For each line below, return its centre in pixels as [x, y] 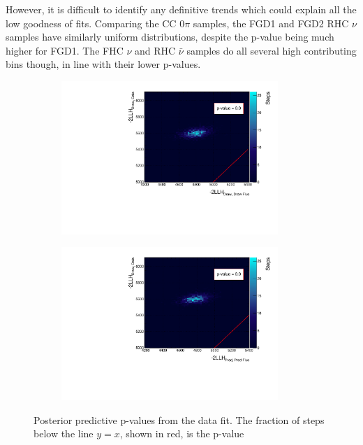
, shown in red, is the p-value [182, 433]
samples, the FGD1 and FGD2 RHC [271, 23]
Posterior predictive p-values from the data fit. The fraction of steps [179, 419]
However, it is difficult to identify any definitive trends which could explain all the [181, 9]
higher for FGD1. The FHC [65, 50]
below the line [64, 433]
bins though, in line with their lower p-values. [103, 64]
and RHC [155, 50]
